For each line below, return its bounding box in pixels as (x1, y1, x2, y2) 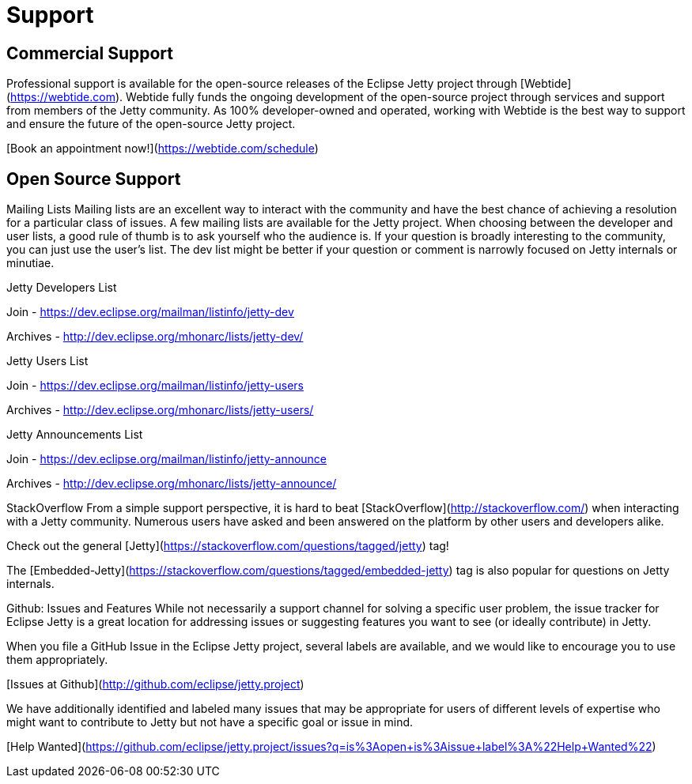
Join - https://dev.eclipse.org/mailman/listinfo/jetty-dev (6, 305, 294, 319)
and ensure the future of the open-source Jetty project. (6, 117, 296, 131)
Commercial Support (6, 43, 174, 63)
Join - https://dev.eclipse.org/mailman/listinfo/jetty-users (6, 379, 304, 393)
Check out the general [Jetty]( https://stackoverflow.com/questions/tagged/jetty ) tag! (6, 539, 449, 553)
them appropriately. (6, 653, 108, 667)
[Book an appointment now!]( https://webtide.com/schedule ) (6, 141, 319, 156)
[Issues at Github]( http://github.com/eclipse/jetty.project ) (6, 677, 304, 692)
